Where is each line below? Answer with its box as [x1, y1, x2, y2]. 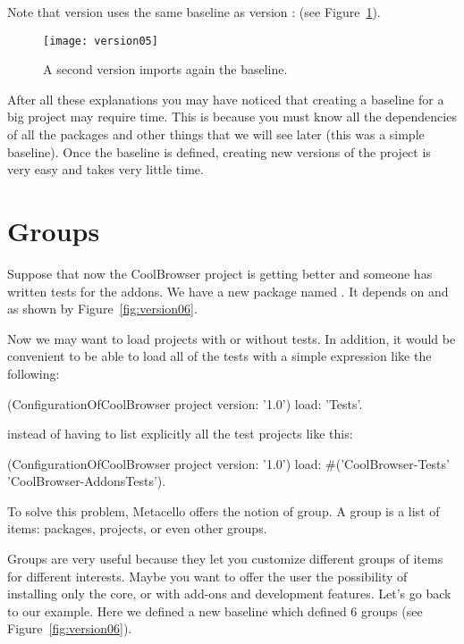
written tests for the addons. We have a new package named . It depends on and [7, 281, 449, 300]
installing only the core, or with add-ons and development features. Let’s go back [7, 584, 451, 603]
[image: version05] [43, 34, 158, 47]
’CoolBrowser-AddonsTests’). [7, 472, 166, 490]
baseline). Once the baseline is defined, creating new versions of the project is [7, 142, 431, 161]
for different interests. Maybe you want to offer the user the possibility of [7, 566, 408, 585]
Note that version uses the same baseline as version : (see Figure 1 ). [7, 3, 381, 21]
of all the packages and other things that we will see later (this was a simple [7, 125, 425, 144]
